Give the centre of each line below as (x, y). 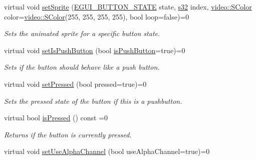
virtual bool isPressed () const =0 (56, 118)
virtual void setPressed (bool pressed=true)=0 (75, 84)
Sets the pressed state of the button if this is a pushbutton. (93, 101)
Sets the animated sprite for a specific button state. (82, 33)
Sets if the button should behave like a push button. (82, 67)
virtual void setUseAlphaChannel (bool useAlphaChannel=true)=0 (107, 151)
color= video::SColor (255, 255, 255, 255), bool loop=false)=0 (97, 16)
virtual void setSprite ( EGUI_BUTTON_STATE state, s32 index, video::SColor (128, 7)
